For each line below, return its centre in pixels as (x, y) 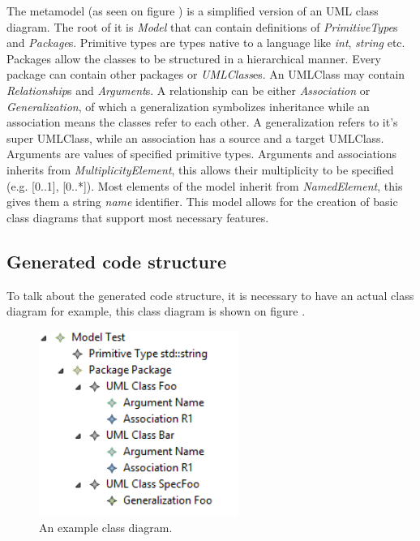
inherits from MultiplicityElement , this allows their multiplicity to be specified (200, 169)
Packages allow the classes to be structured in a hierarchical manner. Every (194, 58)
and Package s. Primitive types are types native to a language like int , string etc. (206, 43)
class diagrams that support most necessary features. (138, 217)
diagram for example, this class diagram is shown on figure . (156, 311)
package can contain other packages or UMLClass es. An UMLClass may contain (206, 74)
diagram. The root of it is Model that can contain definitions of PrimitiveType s (202, 26)
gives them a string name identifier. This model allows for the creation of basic (202, 202)
